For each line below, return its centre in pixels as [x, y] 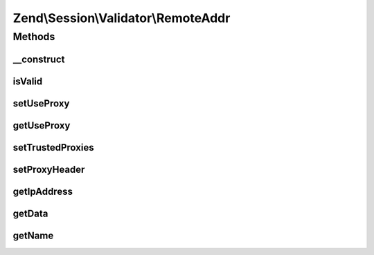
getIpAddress [43, 191]
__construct [39, 59]
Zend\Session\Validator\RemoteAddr [122, 18]
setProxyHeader [49, 169]
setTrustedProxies [53, 148]
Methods [34, 37]
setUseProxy [41, 103]
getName [33, 235]
